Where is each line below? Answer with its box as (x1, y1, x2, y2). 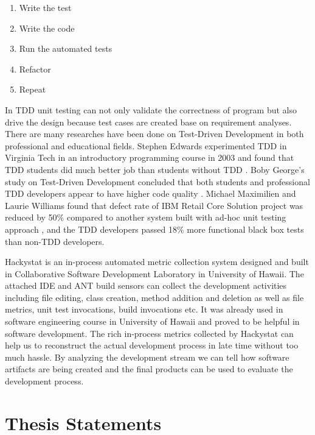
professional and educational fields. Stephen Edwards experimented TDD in (5, 139, 287, 152)
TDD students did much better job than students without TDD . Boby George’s (5, 163, 305, 175)
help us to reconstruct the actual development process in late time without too (5, 339, 299, 352)
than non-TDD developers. (5, 235, 105, 247)
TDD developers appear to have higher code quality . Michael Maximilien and (5, 187, 296, 200)
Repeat (19, 83, 46, 96)
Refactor (19, 62, 51, 75)
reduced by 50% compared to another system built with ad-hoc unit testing (5, 211, 286, 224)
